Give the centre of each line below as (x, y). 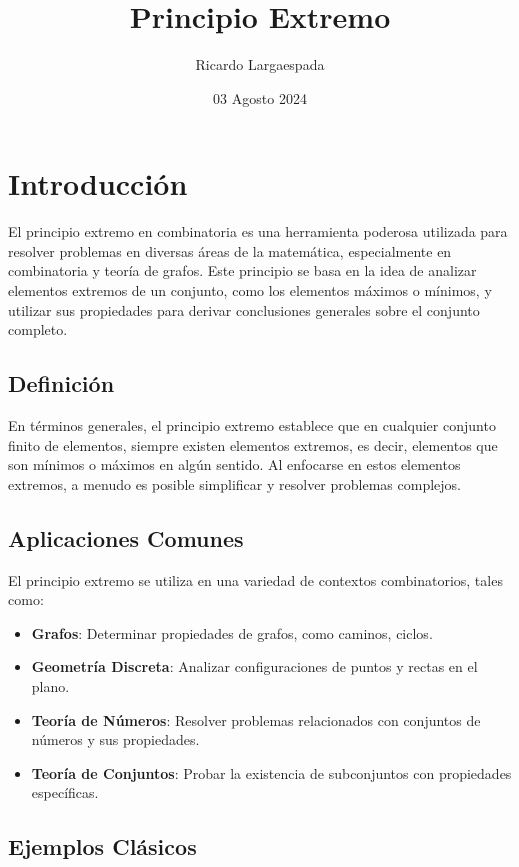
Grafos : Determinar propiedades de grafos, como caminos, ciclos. (232, 632)
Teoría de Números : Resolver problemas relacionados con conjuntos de (256, 719)
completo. (38, 329)
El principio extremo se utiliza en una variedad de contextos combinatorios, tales (255, 579)
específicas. (65, 792)
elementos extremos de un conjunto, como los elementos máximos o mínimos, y (250, 290)
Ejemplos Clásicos (102, 846)
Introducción (98, 183)
